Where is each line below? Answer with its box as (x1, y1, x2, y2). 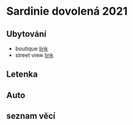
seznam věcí (6, 111, 56, 121)
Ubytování (6, 29, 47, 39)
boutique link (15, 45, 48, 52)
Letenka (6, 69, 38, 80)
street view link (15, 51, 54, 59)
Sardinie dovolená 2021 (6, 4, 128, 18)
